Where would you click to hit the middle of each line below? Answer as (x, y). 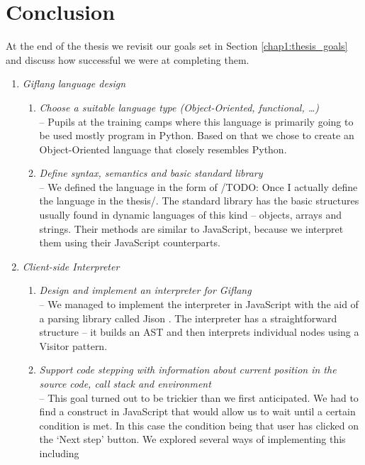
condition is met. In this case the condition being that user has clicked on (199, 425)
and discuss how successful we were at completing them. (128, 59)
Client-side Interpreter (71, 266)
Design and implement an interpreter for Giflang (145, 290)
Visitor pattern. (73, 345)
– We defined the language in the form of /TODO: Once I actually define (198, 186)
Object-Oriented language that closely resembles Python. (163, 149)
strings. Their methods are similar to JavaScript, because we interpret (191, 228)
